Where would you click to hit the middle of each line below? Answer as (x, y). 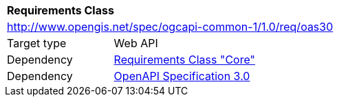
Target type (37, 43)
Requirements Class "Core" (184, 60)
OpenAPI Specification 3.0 (182, 76)
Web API (136, 43)
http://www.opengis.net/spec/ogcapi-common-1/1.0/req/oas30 (170, 27)
